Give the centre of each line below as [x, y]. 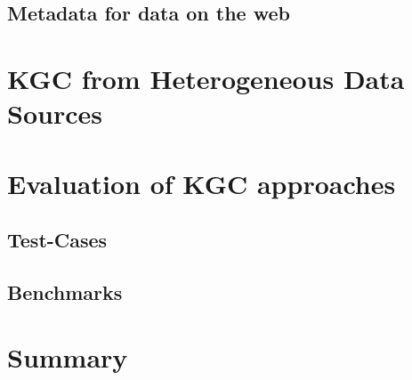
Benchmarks [65, 291]
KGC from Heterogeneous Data [206, 78]
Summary [68, 357]
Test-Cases [57, 240]
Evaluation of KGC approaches [202, 183]
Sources [55, 113]
